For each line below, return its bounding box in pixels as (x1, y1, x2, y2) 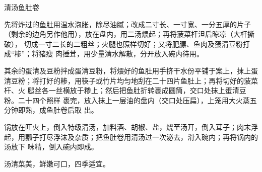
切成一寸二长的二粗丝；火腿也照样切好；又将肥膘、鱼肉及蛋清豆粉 (24, 38, 243, 49)
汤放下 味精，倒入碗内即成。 (4, 141, 98, 152)
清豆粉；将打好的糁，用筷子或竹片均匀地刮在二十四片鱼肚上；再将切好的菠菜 (4, 75, 258, 85)
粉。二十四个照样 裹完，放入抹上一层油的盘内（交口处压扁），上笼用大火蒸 (4, 95, 250, 105)
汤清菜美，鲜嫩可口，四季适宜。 (4, 158, 110, 168)
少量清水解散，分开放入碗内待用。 (90, 48, 204, 59)
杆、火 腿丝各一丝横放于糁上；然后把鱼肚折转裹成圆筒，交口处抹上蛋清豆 (4, 85, 246, 96)
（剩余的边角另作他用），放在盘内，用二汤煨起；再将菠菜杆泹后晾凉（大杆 (4, 29, 247, 39)
